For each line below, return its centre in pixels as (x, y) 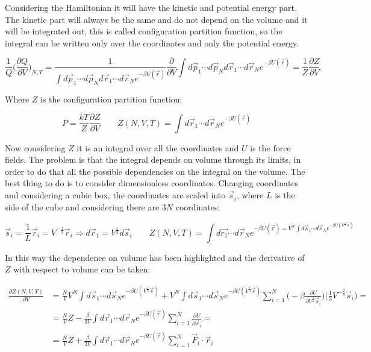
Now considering (35, 147)
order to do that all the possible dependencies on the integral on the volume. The (155, 171)
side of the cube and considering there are (82, 206)
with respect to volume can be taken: (82, 269)
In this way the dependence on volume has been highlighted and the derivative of (155, 257)
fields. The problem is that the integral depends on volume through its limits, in (153, 159)
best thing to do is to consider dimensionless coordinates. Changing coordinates (152, 183)
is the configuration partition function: (111, 99)
